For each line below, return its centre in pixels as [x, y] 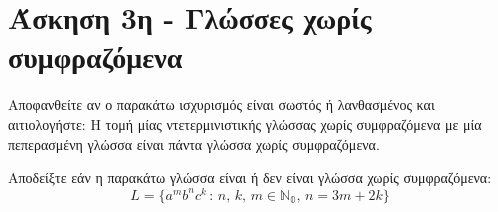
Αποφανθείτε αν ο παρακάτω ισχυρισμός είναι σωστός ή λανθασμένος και [221, 104]
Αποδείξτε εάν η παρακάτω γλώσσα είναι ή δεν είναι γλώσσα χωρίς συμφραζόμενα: [250, 177]
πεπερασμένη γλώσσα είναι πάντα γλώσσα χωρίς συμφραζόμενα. [194, 143]
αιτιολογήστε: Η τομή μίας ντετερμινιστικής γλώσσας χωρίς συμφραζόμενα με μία [245, 123]
